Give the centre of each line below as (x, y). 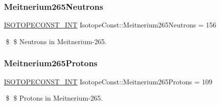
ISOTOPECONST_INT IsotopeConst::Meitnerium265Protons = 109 (108, 81)
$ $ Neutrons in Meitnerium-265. (56, 41)
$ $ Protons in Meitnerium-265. (54, 98)
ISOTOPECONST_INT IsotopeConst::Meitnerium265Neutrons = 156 (110, 25)
